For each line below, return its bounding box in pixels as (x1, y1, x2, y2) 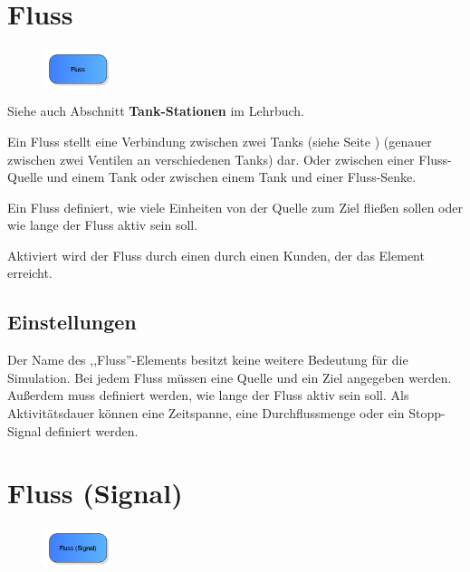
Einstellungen (7, 308, 137, 336)
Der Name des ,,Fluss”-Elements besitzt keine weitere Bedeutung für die (7, 350, 408, 369)
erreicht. (7, 263, 53, 282)
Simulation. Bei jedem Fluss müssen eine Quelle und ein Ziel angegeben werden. (7, 367, 452, 386)
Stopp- (408, 404, 446, 423)
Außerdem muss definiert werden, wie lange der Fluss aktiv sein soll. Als (7, 386, 409, 405)
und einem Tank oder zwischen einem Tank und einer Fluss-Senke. (46, 167, 417, 186)
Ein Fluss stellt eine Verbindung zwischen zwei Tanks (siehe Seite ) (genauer (7, 131, 432, 150)
